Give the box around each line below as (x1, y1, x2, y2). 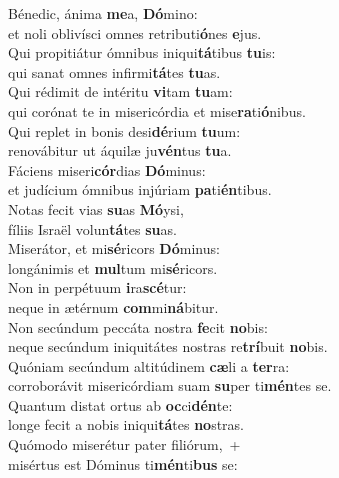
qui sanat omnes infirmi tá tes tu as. (8, 61, 221, 82)
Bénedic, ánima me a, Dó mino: (8, 3, 198, 23)
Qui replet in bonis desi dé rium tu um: (8, 120, 241, 141)
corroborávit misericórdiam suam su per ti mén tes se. (8, 375, 332, 396)
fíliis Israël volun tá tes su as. (8, 218, 177, 239)
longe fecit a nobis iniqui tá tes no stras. (8, 414, 245, 435)
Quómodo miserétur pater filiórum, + (8, 434, 241, 455)
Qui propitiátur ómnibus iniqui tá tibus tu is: (8, 42, 276, 63)
